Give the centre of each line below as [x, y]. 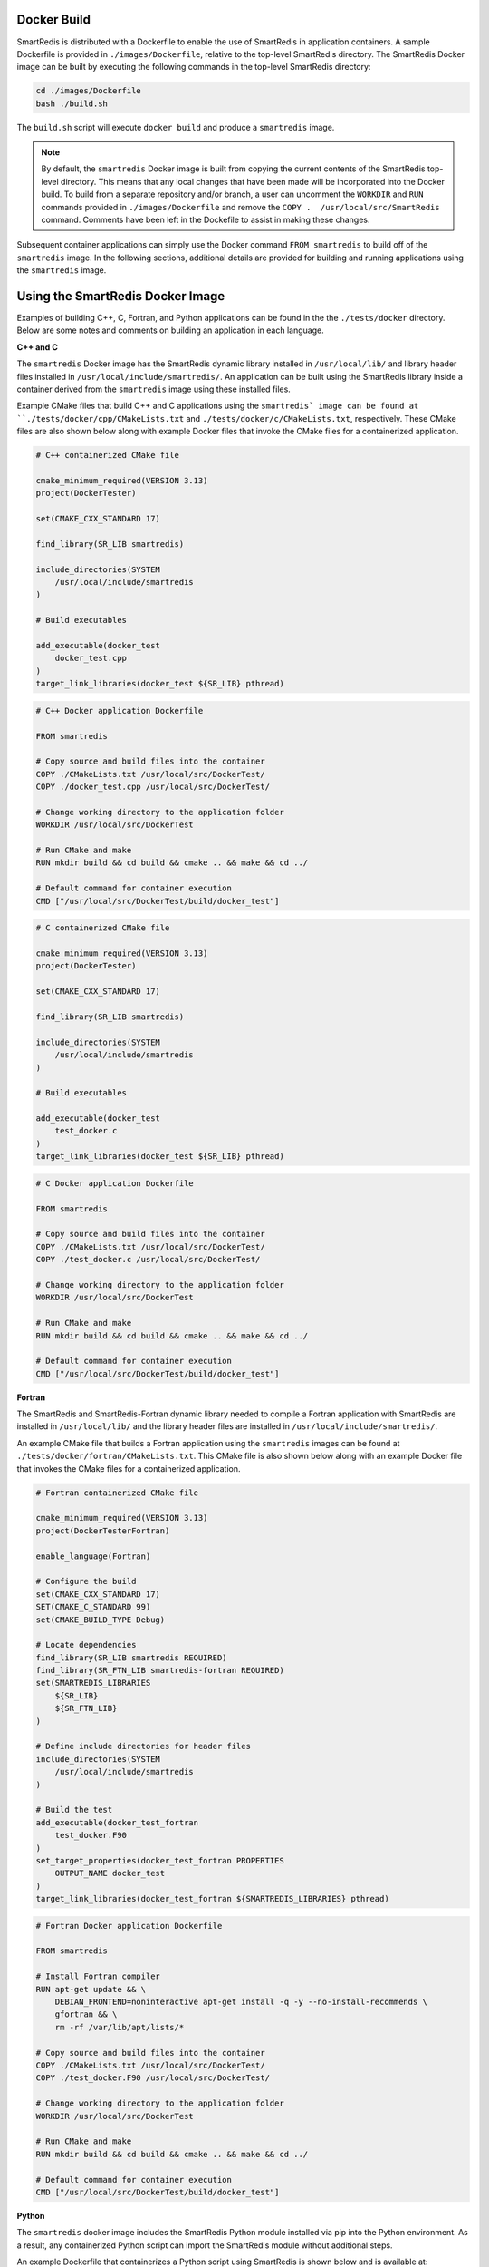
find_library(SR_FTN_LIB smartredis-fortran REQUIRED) [160, 1670]
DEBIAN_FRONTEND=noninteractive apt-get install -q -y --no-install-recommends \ [241, 2002]
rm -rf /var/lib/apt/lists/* [120, 2027]
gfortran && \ [86, 2014]
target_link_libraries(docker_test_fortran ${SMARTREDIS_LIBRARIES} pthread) [212, 1899]
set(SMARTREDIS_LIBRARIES [93, 1683]
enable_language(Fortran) [93, 1556]
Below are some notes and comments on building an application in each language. [171, 330]
